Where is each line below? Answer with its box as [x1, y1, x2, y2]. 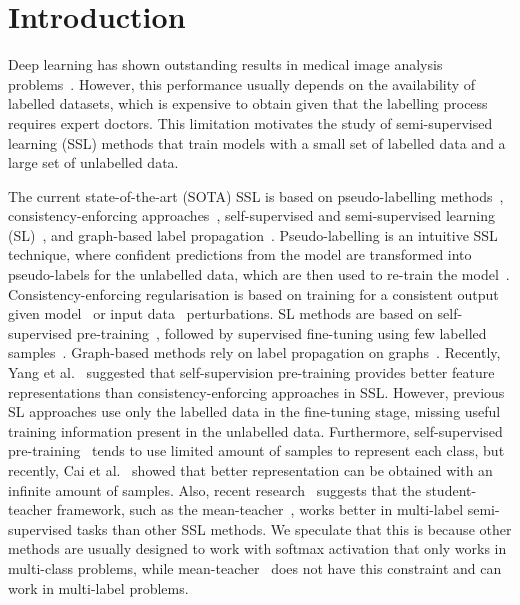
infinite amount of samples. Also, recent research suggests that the [8, 479, 422, 500]
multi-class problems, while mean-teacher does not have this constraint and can [8, 557, 502, 578]
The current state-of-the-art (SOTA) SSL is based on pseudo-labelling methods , [8, 185, 504, 206]
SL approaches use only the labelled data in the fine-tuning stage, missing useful [8, 401, 501, 422]
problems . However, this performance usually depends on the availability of [8, 73, 476, 94]
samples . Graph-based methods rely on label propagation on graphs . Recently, [8, 342, 501, 363]
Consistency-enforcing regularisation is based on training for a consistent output [8, 283, 499, 304]
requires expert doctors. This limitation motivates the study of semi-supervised [8, 112, 493, 133]
